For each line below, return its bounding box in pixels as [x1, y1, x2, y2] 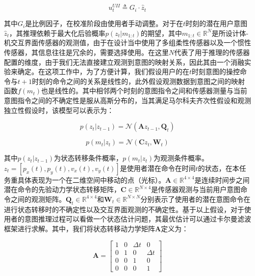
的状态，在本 [198, 163, 239, 173]
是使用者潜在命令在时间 [120, 163, 196, 173]
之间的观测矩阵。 [10, 193, 66, 204]
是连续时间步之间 [194, 174, 250, 185]
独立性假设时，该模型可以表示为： [4, 105, 114, 115]
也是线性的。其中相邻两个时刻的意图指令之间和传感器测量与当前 [41, 85, 247, 96]
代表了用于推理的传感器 [174, 47, 250, 57]
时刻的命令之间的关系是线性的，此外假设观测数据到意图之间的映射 [32, 76, 245, 86]
